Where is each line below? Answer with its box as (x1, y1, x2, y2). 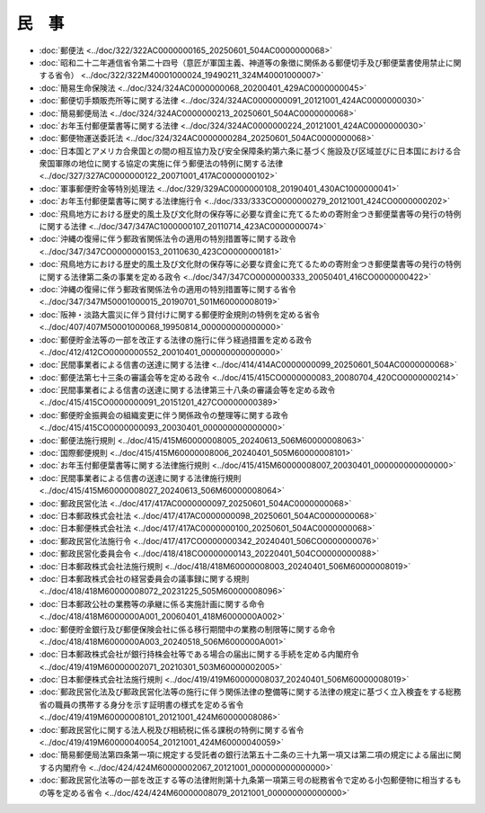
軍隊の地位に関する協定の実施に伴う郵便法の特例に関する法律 (54, 158, 283, 169)
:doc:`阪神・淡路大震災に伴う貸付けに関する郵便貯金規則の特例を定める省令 (39, 308, 321, 319)
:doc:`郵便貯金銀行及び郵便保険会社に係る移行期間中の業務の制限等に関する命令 (39, 623, 336, 634)
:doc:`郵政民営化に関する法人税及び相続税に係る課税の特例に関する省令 (39, 724, 304, 735)
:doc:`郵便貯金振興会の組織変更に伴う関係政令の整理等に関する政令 (39, 409, 289, 420)
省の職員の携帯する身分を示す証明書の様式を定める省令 (39, 699, 244, 710)
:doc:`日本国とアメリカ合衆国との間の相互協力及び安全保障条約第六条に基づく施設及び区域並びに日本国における (39, 145, 454, 156)
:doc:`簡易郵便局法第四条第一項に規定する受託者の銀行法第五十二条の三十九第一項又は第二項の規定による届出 (39, 749, 446, 760)
